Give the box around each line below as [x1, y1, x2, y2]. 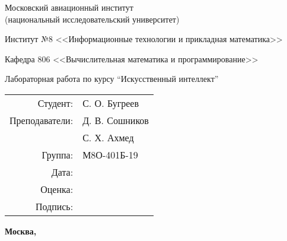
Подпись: [35, 199, 74, 213]
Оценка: [40, 182, 74, 196]
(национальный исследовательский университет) [5, 12, 180, 25]
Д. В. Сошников [82, 113, 149, 127]
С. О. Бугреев [82, 96, 139, 110]
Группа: [42, 147, 74, 161]
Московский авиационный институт [5, 1, 133, 13]
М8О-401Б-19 [82, 147, 138, 161]
